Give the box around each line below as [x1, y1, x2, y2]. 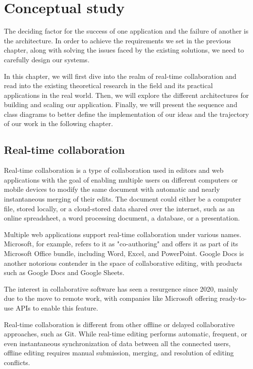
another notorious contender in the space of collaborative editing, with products [4, 258, 242, 268]
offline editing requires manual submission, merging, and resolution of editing [4, 348, 234, 358]
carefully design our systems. [4, 54, 90, 64]
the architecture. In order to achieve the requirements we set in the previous [4, 35, 231, 45]
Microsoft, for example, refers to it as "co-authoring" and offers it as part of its [4, 239, 238, 249]
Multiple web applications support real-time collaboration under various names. [4, 229, 241, 239]
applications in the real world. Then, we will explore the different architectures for [4, 90, 249, 100]
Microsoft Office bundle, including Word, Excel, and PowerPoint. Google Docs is [4, 248, 244, 258]
